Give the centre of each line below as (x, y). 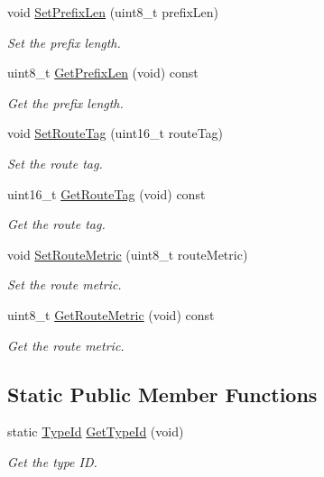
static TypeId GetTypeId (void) (96, 431)
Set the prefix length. (64, 42)
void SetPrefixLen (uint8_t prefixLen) (113, 12)
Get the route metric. (66, 345)
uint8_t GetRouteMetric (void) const (111, 314)
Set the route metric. (65, 284)
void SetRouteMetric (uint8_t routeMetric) (128, 254)
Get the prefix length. (65, 102)
